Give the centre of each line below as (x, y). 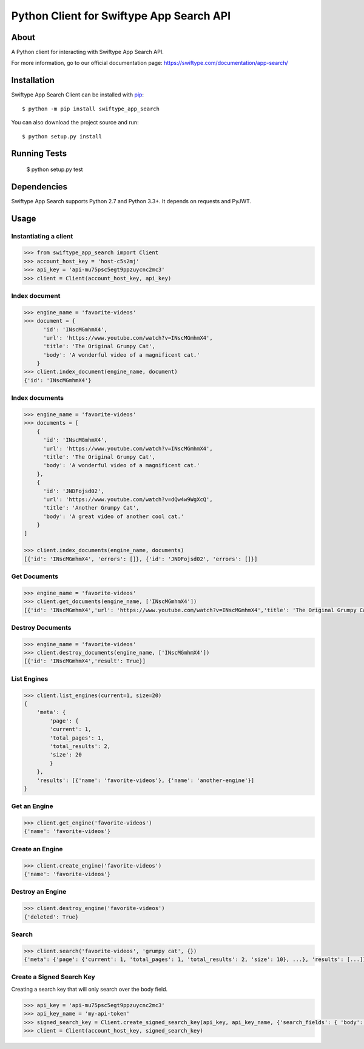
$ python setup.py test (55, 169)
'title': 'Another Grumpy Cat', (91, 508)
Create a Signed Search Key (53, 977)
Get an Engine (32, 806)
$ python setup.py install (62, 136)
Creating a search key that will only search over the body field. (89, 989)
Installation (33, 80)
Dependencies (39, 187)
